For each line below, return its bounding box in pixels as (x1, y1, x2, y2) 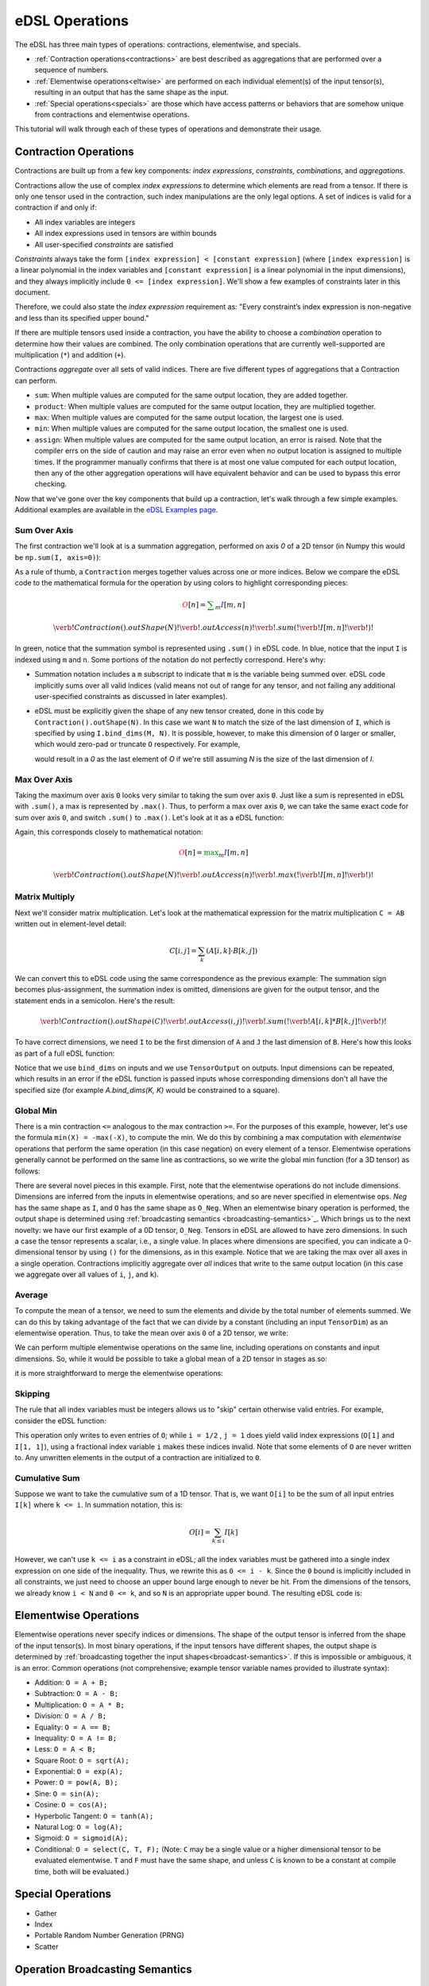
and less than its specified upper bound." (14, 313, 150, 323)
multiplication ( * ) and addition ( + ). (14, 350, 126, 360)
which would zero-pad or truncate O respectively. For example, (34, 740, 241, 749)
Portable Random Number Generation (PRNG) (34, 1930, 184, 1940)
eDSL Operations (14, 12, 129, 29)
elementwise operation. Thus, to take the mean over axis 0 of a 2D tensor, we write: (14, 1328, 289, 1338)
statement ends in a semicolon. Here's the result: (14, 995, 176, 1005)
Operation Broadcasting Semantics (14, 1962, 192, 1976)
